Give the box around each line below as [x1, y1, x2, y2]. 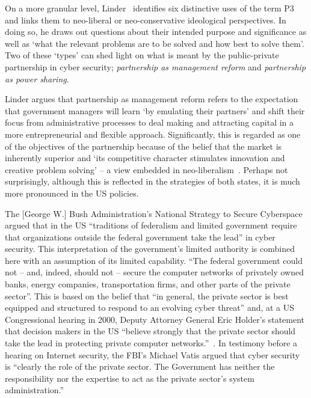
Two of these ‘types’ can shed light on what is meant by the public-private [5, 49, 279, 61]
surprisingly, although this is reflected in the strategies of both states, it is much [5, 175, 300, 188]
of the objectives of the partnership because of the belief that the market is [5, 139, 282, 152]
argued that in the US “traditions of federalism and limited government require [5, 219, 297, 231]
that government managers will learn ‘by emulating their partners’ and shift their [5, 104, 305, 117]
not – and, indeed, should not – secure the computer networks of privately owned [5, 266, 304, 278]
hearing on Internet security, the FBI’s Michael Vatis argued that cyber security [5, 348, 300, 361]
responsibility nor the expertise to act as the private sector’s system [5, 372, 254, 384]
